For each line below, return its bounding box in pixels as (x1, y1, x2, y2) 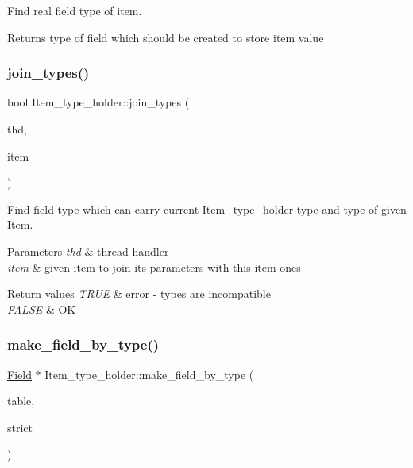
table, (7, 393, 35, 409)
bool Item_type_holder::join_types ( (7, 94, 190, 110)
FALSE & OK (7, 300, 76, 317)
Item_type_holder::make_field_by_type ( (44, 366, 254, 382)
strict (7, 419, 33, 435)
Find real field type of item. (7, 2, 142, 18)
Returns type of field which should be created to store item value (7, 29, 324, 45)
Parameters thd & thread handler (7, 242, 169, 259)
